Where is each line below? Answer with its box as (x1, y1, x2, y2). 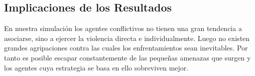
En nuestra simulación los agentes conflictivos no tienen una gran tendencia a (4, 23, 242, 33)
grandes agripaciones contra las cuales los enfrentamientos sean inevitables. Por (4, 42, 248, 53)
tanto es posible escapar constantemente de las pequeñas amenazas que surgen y (4, 52, 251, 62)
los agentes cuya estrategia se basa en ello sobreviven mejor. (4, 62, 189, 72)
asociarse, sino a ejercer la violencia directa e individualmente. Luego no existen (4, 32, 250, 43)
